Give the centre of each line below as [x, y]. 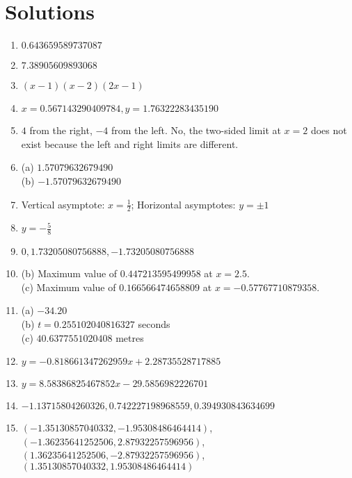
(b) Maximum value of [69, 273]
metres [130, 337]
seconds [154, 323]
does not [329, 130]
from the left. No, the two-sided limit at [196, 130]
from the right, [61, 130]
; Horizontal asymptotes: [183, 204]
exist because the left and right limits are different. [130, 143]
